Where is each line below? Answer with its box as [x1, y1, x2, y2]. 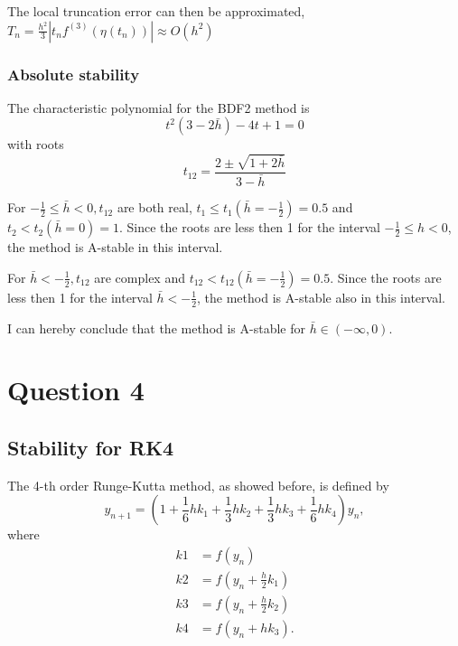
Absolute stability [7, 62, 140, 85]
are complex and [94, 267, 185, 286]
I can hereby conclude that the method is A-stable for [7, 318, 305, 337]
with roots [7, 135, 64, 154]
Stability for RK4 [7, 433, 174, 461]
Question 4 [7, 371, 145, 408]
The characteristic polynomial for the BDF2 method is [7, 98, 310, 117]
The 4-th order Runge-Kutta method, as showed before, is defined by [7, 475, 389, 494]
